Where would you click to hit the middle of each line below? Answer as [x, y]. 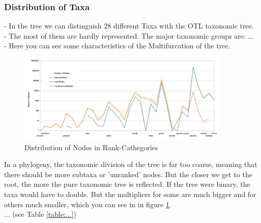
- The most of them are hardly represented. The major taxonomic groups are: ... [129, 35]
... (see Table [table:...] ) [40, 214]
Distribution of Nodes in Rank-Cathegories [91, 147]
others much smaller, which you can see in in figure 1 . [88, 204]
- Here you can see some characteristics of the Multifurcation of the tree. [117, 46]
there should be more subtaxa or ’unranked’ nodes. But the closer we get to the [128, 174]
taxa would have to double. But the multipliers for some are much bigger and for [130, 194]
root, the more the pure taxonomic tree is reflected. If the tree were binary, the [127, 184]
